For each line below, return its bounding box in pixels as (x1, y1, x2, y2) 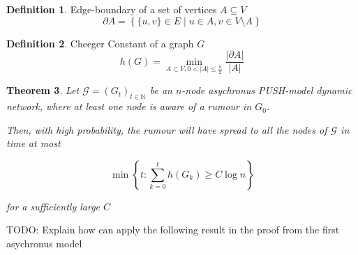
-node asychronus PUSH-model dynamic (181, 83, 352, 98)
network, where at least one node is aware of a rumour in (6, 99, 252, 114)
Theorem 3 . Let (6, 83, 80, 98)
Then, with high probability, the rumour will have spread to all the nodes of (6, 122, 327, 137)
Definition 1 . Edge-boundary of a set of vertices (6, 2, 217, 16)
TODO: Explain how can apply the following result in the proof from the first (6, 222, 340, 237)
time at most (6, 136, 61, 150)
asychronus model (6, 236, 82, 251)
